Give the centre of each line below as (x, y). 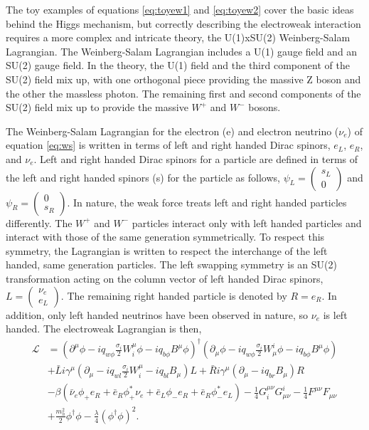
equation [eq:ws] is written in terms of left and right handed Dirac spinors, (168, 145)
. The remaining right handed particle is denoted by (174, 295)
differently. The (39, 222)
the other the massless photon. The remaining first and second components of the (183, 93)
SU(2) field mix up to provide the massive (97, 107)
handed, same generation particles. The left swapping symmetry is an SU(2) (171, 264)
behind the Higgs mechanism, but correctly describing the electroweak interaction (183, 23)
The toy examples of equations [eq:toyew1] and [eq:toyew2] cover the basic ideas (180, 9)
